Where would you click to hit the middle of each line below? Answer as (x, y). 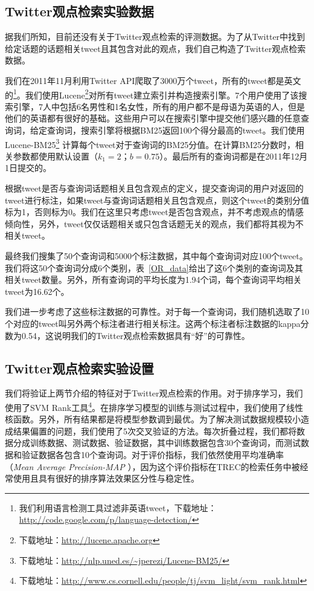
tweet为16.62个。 (37, 291)
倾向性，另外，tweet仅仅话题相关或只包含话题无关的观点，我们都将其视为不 (154, 223)
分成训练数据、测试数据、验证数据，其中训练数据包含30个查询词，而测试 (157, 443)
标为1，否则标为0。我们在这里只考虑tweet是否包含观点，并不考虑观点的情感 (154, 212)
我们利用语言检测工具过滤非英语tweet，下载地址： (118, 507)
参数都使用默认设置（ (55, 156)
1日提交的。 (28, 168)
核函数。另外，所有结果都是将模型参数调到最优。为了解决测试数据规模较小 (153, 419)
